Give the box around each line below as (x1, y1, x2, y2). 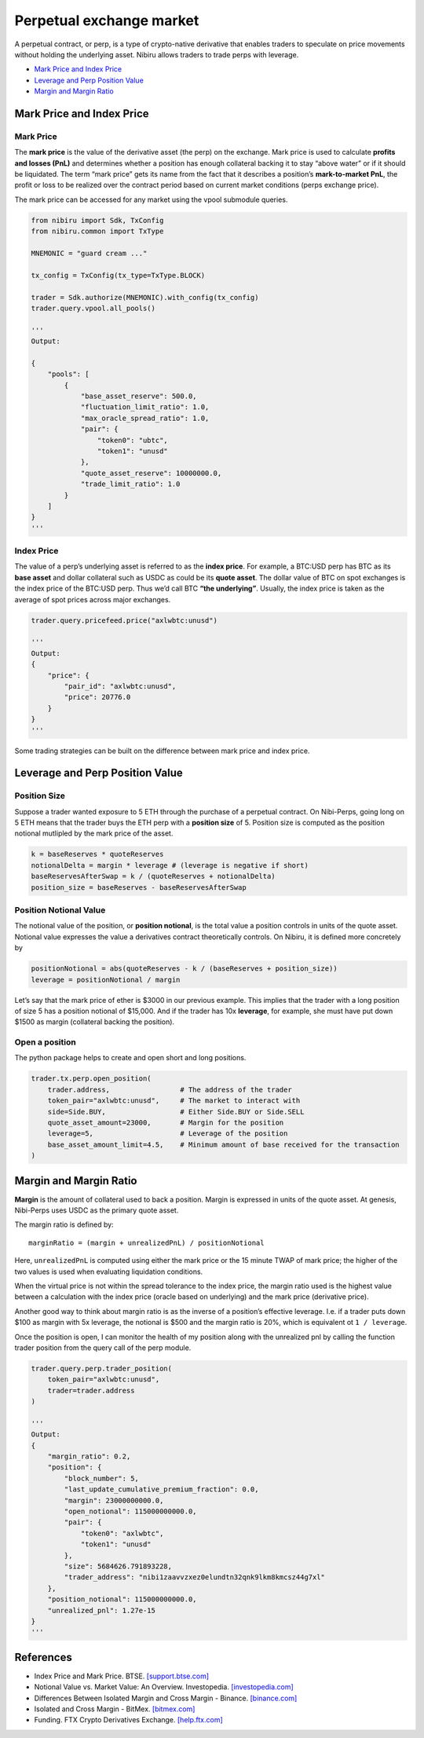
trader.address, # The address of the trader (47, 1085, 292, 1094)
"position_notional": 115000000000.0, (47, 1595, 197, 1604)
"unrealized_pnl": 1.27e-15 (47, 1606, 156, 1615)
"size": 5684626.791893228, (64, 1561, 173, 1571)
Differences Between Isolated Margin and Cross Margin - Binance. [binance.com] (34, 1693, 298, 1703)
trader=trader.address (47, 1386, 135, 1395)
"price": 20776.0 (64, 693, 131, 702)
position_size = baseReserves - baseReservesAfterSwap (31, 883, 247, 891)
